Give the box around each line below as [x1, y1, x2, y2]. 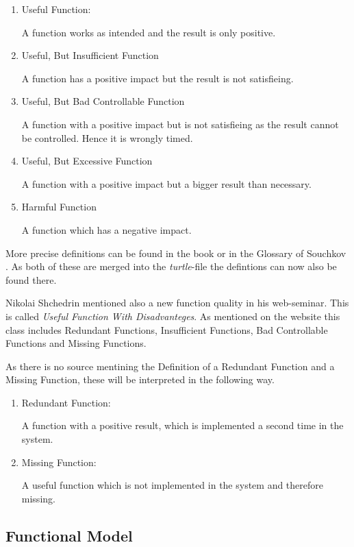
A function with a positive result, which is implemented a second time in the [21, 418, 344, 433]
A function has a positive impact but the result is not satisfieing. [21, 71, 294, 85]
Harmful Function [21, 199, 97, 214]
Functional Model [5, 524, 133, 546]
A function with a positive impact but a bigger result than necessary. [21, 176, 312, 191]
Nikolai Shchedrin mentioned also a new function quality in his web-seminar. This [5, 295, 349, 310]
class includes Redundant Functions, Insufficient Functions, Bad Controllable [5, 322, 328, 337]
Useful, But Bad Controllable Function [21, 94, 185, 108]
